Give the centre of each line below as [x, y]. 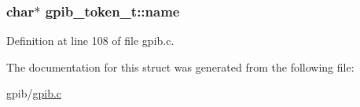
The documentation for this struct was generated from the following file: [180, 66]
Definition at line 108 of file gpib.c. [90, 41]
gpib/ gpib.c [34, 93]
